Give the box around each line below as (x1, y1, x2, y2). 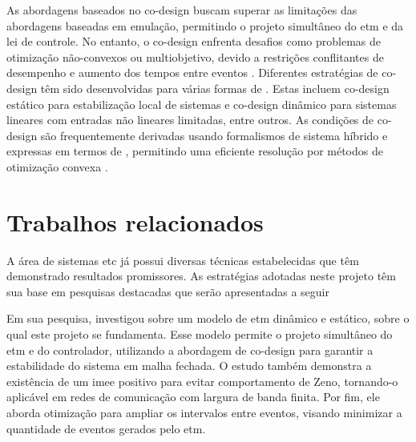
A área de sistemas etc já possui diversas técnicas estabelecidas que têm (6, 251, 359, 268)
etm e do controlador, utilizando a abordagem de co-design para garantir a (6, 341, 374, 358)
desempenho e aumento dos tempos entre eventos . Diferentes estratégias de (6, 64, 378, 81)
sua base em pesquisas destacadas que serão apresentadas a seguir (6, 283, 330, 299)
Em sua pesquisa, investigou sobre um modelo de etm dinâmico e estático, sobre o (6, 310, 410, 327)
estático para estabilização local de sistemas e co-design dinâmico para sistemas (6, 95, 397, 112)
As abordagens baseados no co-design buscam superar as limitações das (6, 2, 357, 18)
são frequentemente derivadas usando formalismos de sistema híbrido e (40, 127, 388, 143)
